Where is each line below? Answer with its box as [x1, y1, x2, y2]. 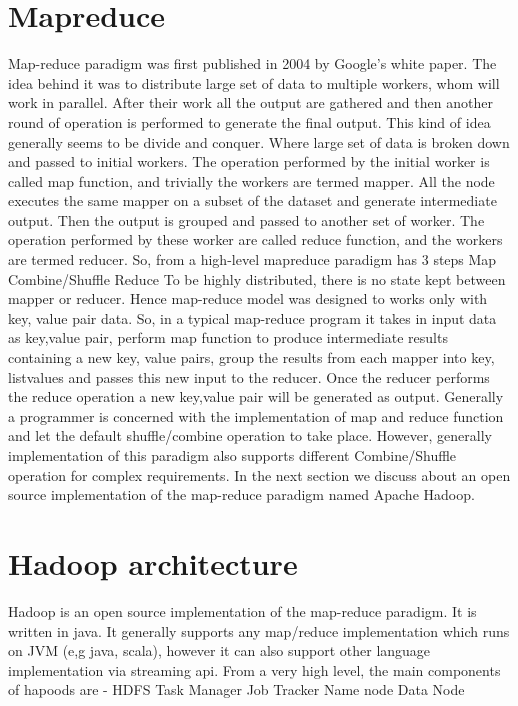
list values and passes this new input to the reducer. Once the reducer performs [8, 366, 490, 387]
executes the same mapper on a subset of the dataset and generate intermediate [8, 190, 497, 211]
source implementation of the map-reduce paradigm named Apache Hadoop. [8, 484, 475, 505]
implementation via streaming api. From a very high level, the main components [8, 659, 501, 680]
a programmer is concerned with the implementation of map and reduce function [8, 405, 504, 426]
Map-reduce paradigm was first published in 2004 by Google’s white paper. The [8, 53, 497, 74]
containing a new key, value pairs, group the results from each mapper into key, [8, 347, 495, 368]
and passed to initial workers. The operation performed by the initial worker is [8, 151, 490, 172]
